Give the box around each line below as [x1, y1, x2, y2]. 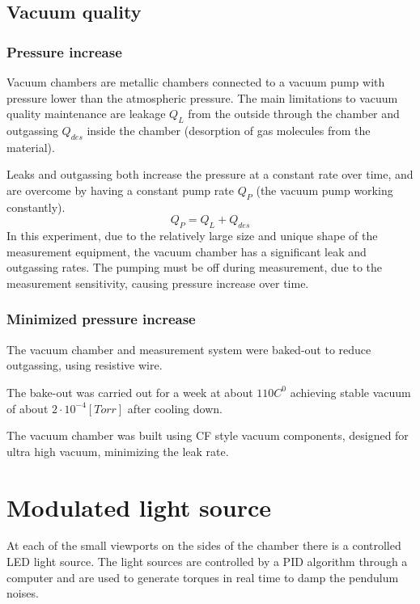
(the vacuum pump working [256, 181, 393, 198]
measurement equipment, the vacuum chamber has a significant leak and [6, 243, 367, 260]
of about [6, 399, 49, 416]
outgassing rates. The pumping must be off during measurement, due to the [6, 259, 383, 276]
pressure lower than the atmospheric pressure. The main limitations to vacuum [6, 89, 398, 106]
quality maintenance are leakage [6, 105, 166, 122]
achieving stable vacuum [290, 383, 411, 400]
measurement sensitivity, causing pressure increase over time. [6, 274, 309, 291]
